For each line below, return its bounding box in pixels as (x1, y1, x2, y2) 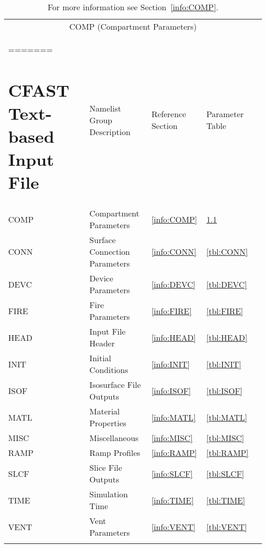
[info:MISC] (151, 432, 193, 444)
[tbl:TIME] (206, 494, 246, 506)
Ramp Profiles (89, 447, 141, 459)
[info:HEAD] (151, 331, 196, 343)
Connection (89, 246, 130, 258)
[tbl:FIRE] (206, 304, 243, 317)
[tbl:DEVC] (206, 278, 247, 290)
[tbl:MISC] (206, 432, 245, 444)
